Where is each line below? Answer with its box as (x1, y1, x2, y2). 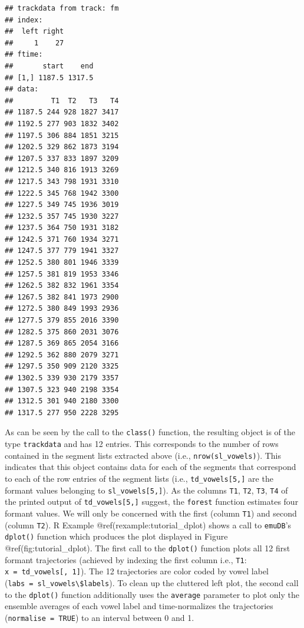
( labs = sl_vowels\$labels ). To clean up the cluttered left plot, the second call (5, 576, 299, 588)
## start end (5, 61, 94, 70)
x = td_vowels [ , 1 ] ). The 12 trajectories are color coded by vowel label (5, 565, 269, 577)
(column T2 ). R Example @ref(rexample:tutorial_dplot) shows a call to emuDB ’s (5, 518, 292, 531)
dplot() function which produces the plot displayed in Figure (5, 530, 228, 542)
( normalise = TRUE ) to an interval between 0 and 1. (5, 611, 194, 623)
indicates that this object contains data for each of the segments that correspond (5, 461, 296, 473)
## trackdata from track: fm (5, 4, 119, 12)
